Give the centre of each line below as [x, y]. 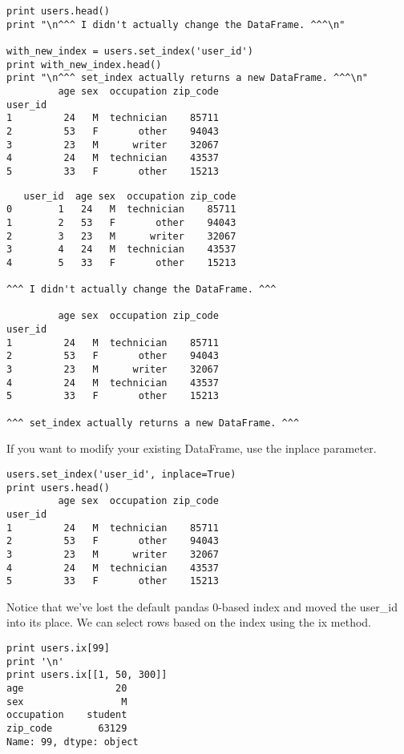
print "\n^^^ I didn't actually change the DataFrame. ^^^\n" [176, 24]
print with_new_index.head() [84, 65]
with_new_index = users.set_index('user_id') [130, 51]
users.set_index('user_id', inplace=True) [121, 474]
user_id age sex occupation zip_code [130, 196]
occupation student [67, 715]
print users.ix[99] [58, 649]
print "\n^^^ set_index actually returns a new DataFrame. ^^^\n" [188, 78]
